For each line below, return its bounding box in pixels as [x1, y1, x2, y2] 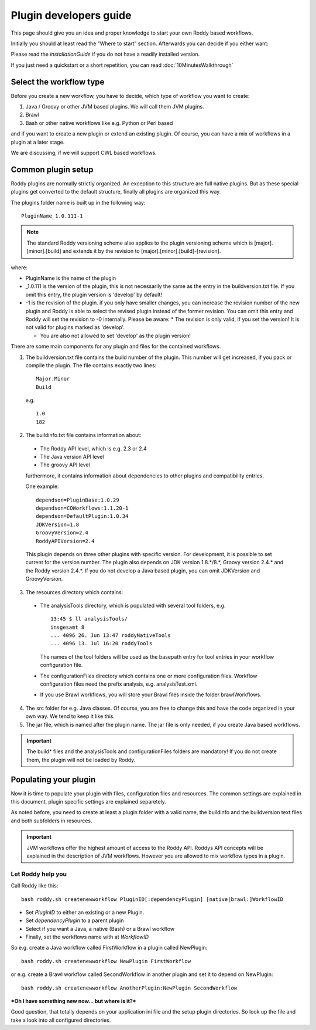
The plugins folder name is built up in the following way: [11, 199, 146, 206]
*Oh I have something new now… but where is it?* [11, 998, 137, 1005]
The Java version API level [40, 453, 104, 460]
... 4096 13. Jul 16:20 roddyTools [50, 640, 153, 647]
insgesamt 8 [50, 624, 85, 631]
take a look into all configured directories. [11, 1017, 111, 1024]
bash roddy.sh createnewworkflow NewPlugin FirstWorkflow [21, 958, 191, 964]
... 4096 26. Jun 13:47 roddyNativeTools [50, 632, 171, 639]
